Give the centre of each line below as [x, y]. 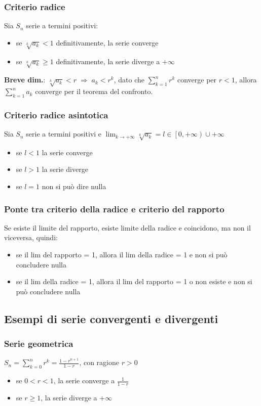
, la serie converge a [84, 380]
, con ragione [99, 362]
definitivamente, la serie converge [107, 42]
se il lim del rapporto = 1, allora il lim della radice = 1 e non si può [122, 255]
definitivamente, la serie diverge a [108, 61]
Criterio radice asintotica [56, 115]
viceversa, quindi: [31, 237]
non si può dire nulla [74, 186]
